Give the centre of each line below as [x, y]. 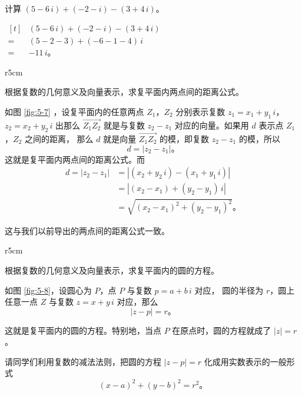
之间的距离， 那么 [59, 138]
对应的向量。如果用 [212, 125]
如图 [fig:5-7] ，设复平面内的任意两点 [74, 111]
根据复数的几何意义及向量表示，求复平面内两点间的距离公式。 [124, 92]
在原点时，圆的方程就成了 [222, 330]
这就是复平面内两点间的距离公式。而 [75, 159]
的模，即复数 [185, 138]
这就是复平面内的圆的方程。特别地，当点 [83, 330]
